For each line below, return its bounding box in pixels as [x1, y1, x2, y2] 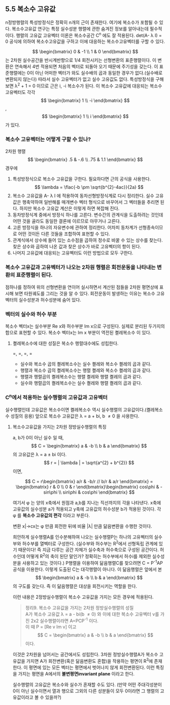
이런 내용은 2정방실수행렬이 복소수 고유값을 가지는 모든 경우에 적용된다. [12, 594, 154, 600]
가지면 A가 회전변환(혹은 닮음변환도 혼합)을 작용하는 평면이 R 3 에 [26, 657, 153, 664]
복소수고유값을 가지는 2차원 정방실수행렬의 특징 [12, 424, 107, 430]
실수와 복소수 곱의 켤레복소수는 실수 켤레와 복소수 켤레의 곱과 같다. [20, 361, 152, 367]
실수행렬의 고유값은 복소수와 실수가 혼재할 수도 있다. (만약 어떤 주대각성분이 [12, 682, 162, 688]
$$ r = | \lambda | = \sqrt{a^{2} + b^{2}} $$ [44, 459, 134, 466]
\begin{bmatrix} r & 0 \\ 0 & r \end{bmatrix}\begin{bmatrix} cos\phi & [15, 484, 159, 490]
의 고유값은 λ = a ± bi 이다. [12, 451, 67, 457]
